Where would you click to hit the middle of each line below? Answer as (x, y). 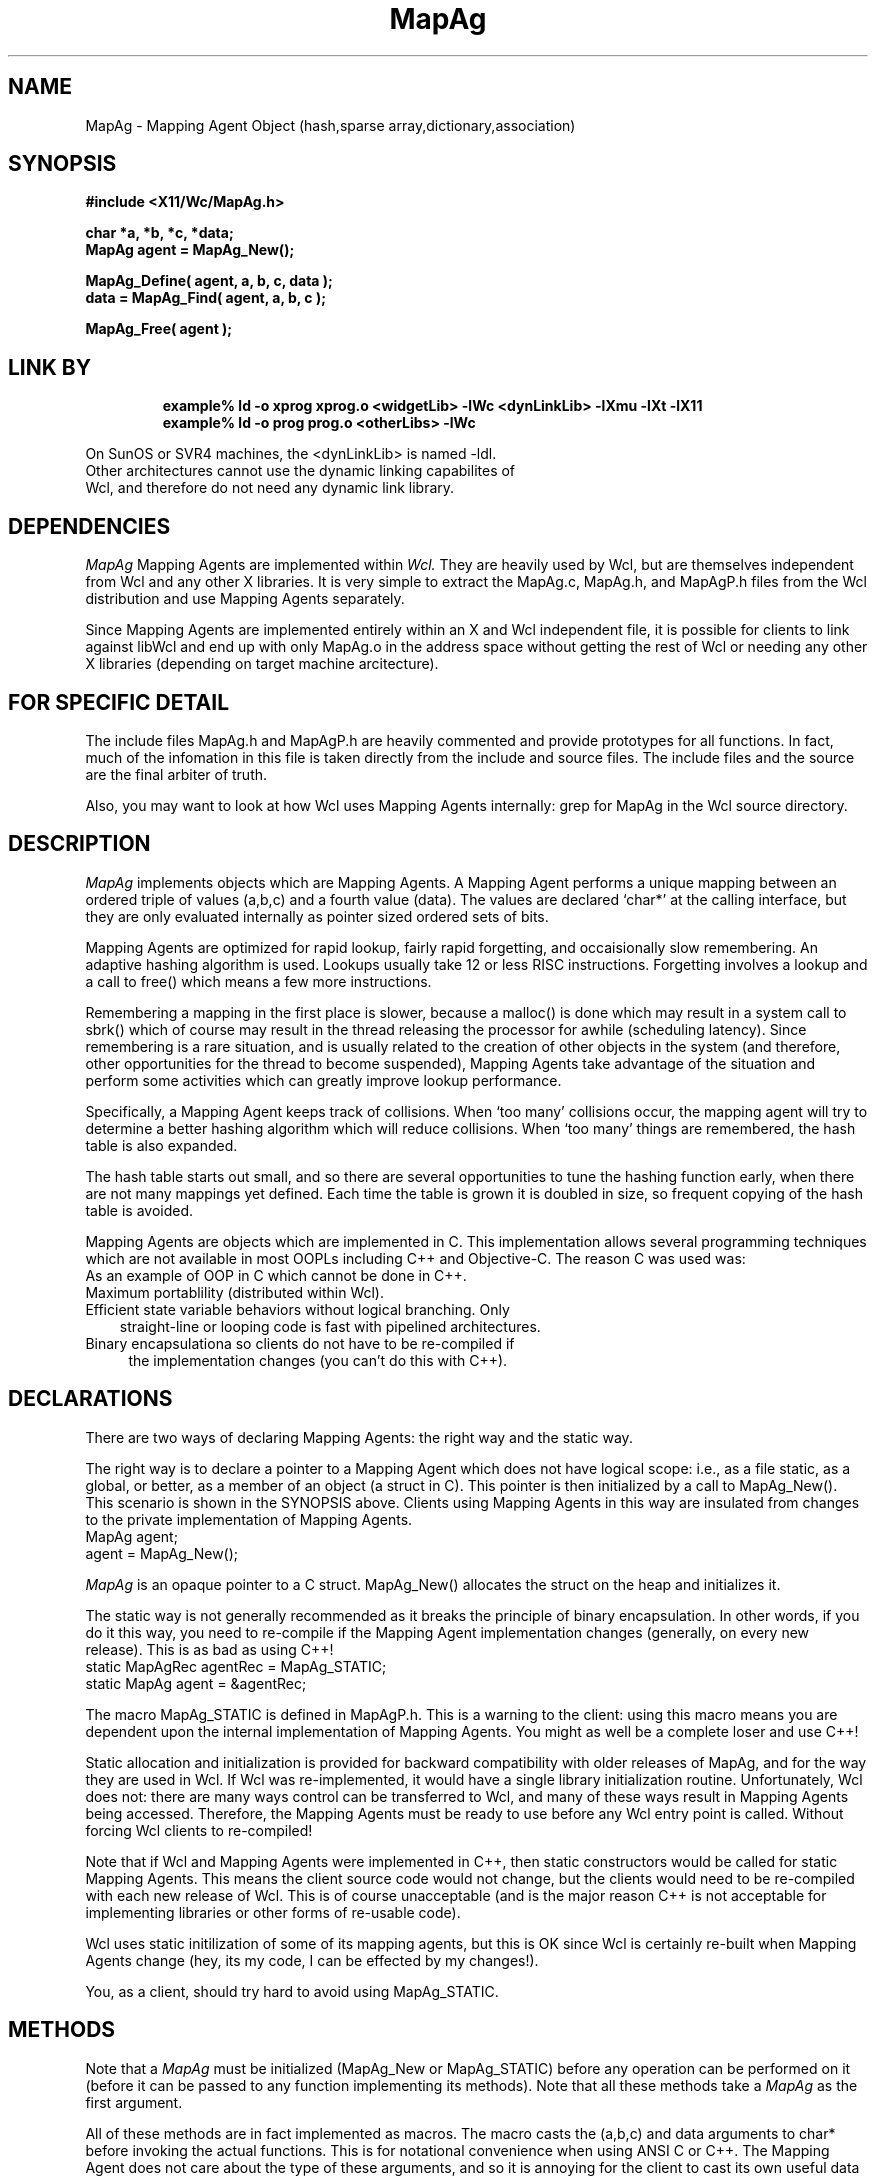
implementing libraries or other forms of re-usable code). (273, 1912)
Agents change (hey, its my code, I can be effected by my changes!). (312, 1960)
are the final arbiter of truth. (176, 774)
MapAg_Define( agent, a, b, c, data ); (209, 281)
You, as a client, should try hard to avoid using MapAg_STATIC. (292, 1991)
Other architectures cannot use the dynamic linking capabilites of (300, 471)
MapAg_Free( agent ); (159, 329)
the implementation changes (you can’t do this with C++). (318, 1360)
